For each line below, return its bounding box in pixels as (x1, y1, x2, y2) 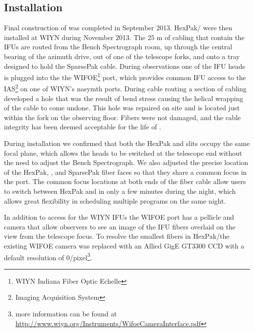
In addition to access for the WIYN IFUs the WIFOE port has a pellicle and (4, 212, 234, 222)
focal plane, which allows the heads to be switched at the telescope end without (4, 147, 242, 158)
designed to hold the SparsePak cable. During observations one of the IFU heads (4, 61, 245, 71)
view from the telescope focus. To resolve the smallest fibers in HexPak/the (4, 231, 230, 241)
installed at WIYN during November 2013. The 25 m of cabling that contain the (4, 32, 245, 42)
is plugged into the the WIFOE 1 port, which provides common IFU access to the (4, 71, 246, 82)
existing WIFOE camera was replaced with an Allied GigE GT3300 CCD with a (4, 240, 244, 250)
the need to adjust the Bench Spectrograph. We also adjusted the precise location (4, 157, 248, 167)
